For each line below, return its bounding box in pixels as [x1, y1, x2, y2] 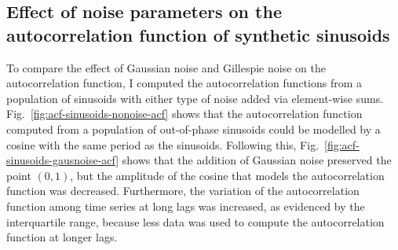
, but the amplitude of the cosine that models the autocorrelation [70, 167, 385, 183]
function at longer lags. [6, 229, 118, 245]
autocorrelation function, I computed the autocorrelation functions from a [6, 75, 362, 91]
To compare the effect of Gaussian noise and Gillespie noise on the [6, 59, 326, 75]
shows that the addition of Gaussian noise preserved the [122, 152, 392, 168]
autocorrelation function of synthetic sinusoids [6, 22, 390, 46]
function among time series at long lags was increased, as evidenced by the [6, 197, 365, 214]
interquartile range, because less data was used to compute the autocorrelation [6, 213, 385, 230]
